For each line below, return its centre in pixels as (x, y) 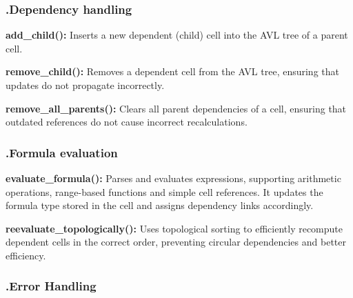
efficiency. (26, 255)
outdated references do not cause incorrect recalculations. (127, 122)
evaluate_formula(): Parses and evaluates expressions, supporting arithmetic (173, 178)
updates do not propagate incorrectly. (85, 85)
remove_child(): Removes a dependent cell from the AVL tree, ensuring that (172, 71)
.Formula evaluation (62, 152)
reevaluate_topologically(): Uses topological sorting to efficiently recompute (174, 228)
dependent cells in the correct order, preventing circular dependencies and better (176, 242)
